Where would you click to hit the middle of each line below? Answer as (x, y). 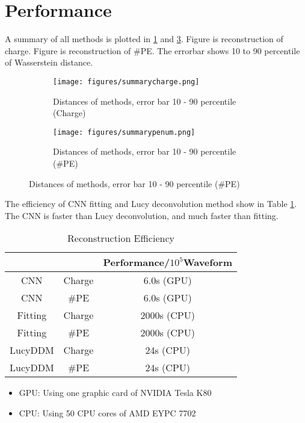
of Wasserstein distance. (49, 62)
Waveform (208, 262)
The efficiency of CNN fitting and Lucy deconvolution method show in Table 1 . (151, 204)
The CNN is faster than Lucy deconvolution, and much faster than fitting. (142, 215)
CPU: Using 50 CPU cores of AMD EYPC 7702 (107, 412)
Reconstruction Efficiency (121, 238)
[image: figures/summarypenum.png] (124, 132)
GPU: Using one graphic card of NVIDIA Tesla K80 (115, 393)
